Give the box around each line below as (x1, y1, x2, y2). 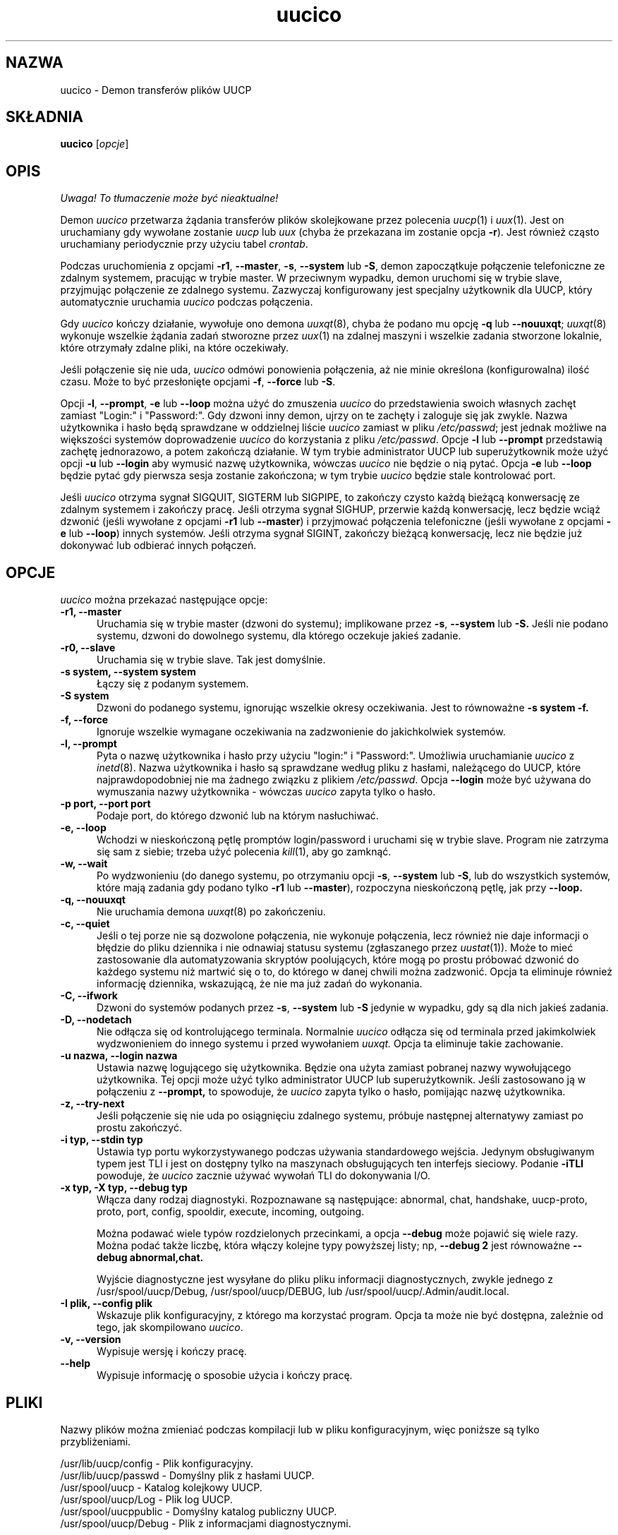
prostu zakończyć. (97, 1121, 182, 1134)
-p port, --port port (60, 797, 151, 810)
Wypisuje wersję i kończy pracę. (97, 1345, 247, 1358)
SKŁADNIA (6, 108, 83, 126)
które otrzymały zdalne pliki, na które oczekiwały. (60, 342, 289, 354)
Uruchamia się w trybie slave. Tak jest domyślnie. (97, 654, 326, 666)
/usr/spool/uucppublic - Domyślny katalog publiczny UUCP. (60, 1505, 337, 1517)
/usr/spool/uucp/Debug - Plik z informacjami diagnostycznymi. (60, 1517, 351, 1529)
